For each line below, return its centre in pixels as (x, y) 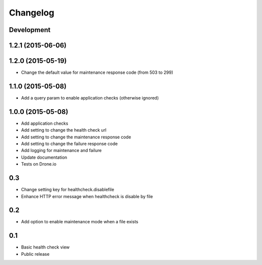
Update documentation (44, 157)
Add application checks (45, 123)
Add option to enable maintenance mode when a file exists (80, 222)
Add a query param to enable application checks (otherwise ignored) (90, 98)
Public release (35, 254)
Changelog (32, 13)
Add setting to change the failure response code (69, 144)
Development (30, 30)
